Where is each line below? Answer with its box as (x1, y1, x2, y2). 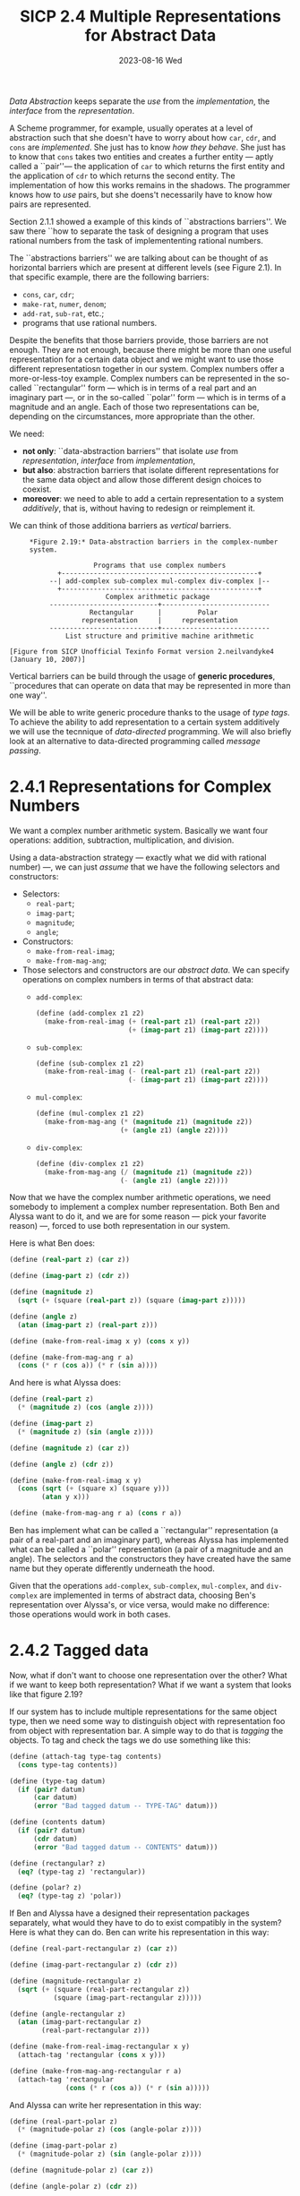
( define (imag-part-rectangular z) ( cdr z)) (9, 1960, 178, 1969)
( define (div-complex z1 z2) (35, 1159, 145, 1168)
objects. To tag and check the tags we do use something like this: (9, 1735, 251, 1746)
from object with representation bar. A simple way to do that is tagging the (9, 1725, 284, 1736)
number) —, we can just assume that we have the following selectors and (9, 862, 280, 872)
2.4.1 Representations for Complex (9, 776, 272, 797)
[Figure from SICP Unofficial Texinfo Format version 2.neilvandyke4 (9, 647, 275, 656)
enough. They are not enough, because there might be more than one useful (9, 344, 292, 355)
